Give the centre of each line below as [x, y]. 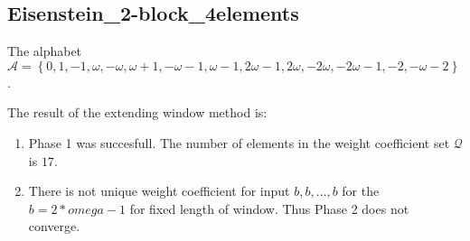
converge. [54, 226]
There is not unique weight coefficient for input [159, 191]
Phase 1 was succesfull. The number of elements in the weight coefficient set [239, 142]
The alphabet [45, 51]
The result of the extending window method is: [137, 112]
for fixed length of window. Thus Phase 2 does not [269, 208]
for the [361, 191]
